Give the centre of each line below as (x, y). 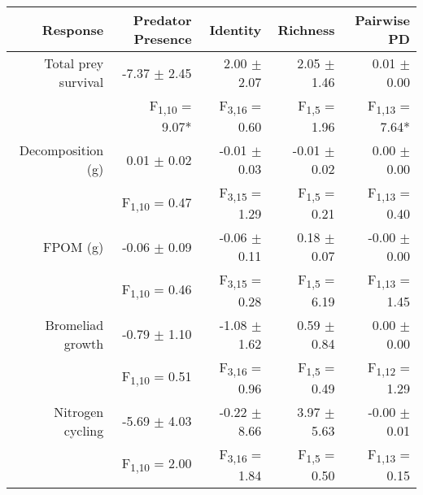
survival (81, 82)
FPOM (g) (73, 246)
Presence (163, 39)
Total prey (74, 63)
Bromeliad (74, 324)
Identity (235, 29)
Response (73, 29)
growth (84, 343)
